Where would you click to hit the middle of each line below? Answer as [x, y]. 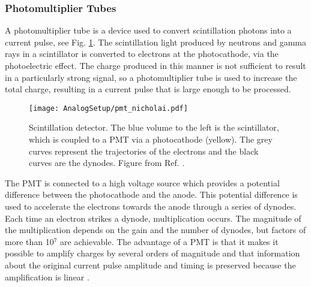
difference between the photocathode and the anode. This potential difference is [151, 194]
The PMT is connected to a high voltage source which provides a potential [142, 182]
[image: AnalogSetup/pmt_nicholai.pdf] [108, 108]
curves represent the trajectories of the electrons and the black [144, 151]
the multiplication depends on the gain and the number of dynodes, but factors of [155, 230]
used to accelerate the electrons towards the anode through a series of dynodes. [151, 206]
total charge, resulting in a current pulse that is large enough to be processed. [148, 89]
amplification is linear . [47, 277]
